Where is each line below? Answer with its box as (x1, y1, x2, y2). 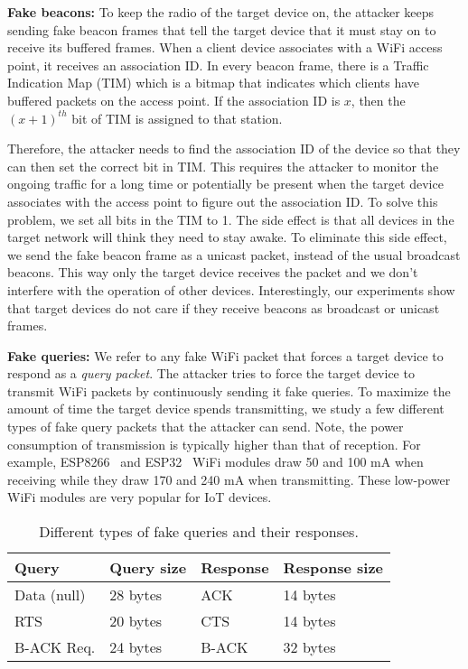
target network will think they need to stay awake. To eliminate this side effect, (7, 228, 447, 246)
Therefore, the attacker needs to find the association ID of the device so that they (7, 139, 461, 158)
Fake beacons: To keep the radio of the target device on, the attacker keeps (7, 3, 435, 21)
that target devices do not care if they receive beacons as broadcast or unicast (7, 298, 440, 317)
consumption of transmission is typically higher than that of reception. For (7, 434, 421, 453)
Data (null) (14, 584, 86, 606)
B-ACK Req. (14, 636, 96, 658)
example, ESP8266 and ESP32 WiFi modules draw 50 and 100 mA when (7, 452, 424, 471)
